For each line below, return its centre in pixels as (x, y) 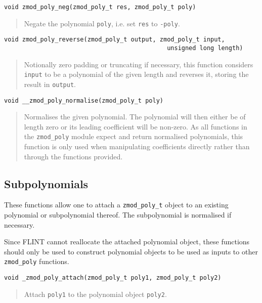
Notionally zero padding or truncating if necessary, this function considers (139, 64)
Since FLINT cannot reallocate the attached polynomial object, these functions (127, 242)
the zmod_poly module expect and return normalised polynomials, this (134, 136)
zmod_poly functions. (37, 261)
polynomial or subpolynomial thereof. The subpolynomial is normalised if (118, 215)
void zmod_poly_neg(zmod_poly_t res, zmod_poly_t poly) (100, 7)
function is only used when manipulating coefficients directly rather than (137, 146)
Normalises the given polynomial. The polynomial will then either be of (135, 117)
